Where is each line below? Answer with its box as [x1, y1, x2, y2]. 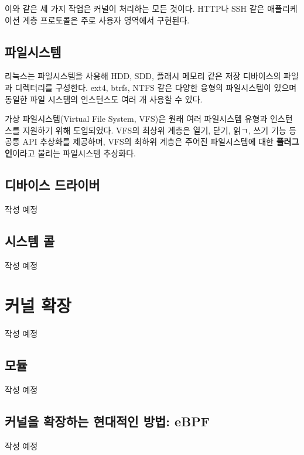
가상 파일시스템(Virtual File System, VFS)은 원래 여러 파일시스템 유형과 [5, 112, 268, 125]
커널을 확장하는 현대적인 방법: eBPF [5, 412, 210, 430]
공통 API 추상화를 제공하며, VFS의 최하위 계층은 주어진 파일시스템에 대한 [5, 135, 274, 148]
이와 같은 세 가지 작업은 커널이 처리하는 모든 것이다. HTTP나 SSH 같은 [5, 2, 265, 14]
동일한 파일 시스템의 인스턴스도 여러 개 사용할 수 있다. [5, 93, 203, 105]
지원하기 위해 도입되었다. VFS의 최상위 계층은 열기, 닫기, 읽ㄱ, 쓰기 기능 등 [22, 124, 297, 136]
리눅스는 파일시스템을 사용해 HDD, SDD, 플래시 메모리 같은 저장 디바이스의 [5, 70, 281, 82]
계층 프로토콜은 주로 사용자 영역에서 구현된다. [22, 13, 190, 26]
